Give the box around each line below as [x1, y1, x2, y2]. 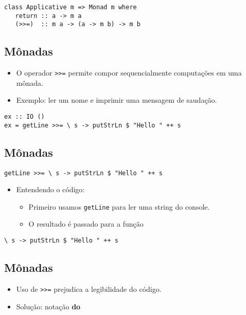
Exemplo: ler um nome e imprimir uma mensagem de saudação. [16, 95, 217, 105]
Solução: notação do [16, 301, 81, 311]
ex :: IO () [4, 113, 45, 121]
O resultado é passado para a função [28, 218, 144, 229]
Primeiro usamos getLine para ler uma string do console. [28, 201, 210, 212]
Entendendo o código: [16, 184, 85, 195]
